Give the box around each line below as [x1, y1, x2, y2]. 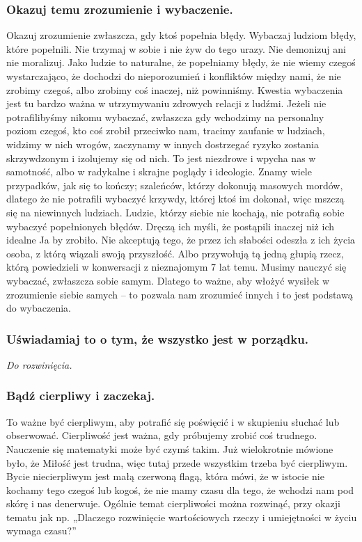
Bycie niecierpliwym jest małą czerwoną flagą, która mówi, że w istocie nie [6, 469, 324, 484]
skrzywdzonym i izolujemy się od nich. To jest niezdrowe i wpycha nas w [6, 150, 316, 165]
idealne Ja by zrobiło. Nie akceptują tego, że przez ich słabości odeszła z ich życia [6, 232, 356, 247]
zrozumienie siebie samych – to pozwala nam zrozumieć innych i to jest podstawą [6, 287, 353, 301]
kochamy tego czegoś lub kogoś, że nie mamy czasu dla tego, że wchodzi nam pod [6, 482, 354, 497]
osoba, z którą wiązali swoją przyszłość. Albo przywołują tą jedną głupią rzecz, [6, 246, 344, 260]
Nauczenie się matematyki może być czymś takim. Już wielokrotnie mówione [6, 441, 333, 456]
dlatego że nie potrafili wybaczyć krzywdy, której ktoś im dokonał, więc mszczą [6, 191, 345, 206]
